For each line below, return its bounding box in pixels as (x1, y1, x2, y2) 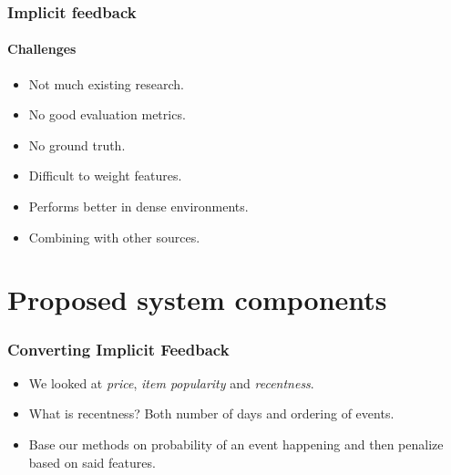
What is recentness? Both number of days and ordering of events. (28, 404, 395, 423)
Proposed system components (7, 281, 387, 318)
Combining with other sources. (28, 227, 200, 246)
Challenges (7, 39, 77, 58)
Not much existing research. (28, 74, 184, 93)
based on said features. (28, 452, 156, 471)
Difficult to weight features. (28, 166, 182, 185)
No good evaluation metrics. (28, 105, 186, 124)
